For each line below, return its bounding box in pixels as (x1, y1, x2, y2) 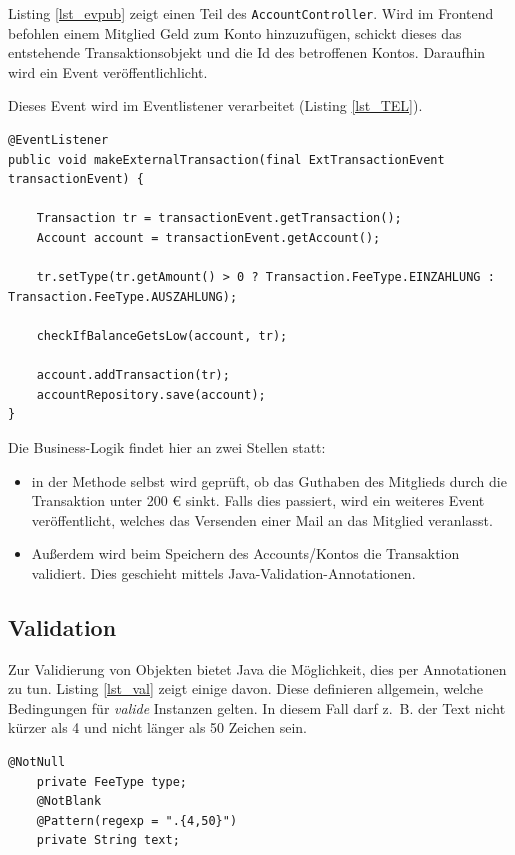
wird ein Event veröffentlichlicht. (8, 61, 208, 82)
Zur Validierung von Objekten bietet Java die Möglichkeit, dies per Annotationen (8, 658, 507, 679)
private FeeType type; (36, 774, 187, 789)
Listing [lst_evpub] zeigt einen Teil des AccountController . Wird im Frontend (8, 3, 494, 23)
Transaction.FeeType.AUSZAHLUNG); (8, 289, 238, 304)
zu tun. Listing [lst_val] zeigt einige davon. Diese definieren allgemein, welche (8, 678, 484, 699)
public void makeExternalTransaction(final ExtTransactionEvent (8, 152, 445, 167)
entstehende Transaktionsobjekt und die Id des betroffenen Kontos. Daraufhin (8, 42, 486, 63)
